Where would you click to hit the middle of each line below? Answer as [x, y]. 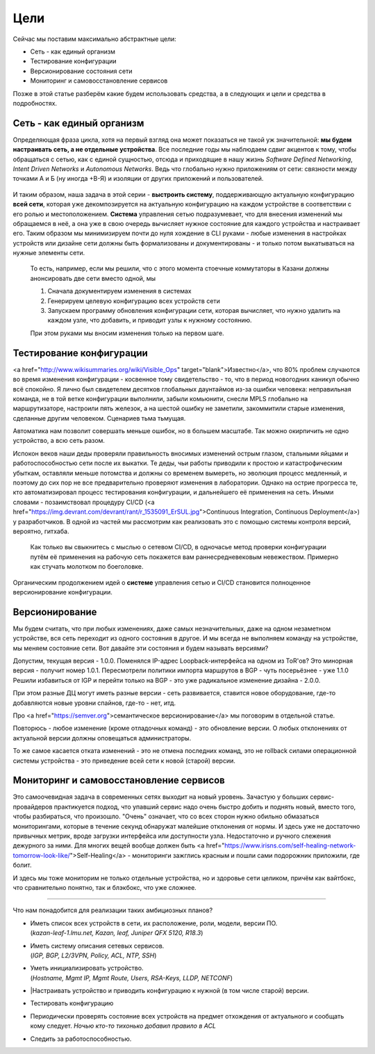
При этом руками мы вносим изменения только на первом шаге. [127, 333]
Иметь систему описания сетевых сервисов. [97, 946]
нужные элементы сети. [49, 253]
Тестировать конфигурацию [72, 1003]
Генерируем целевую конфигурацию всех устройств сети [134, 301]
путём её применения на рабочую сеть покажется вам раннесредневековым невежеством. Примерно [184, 557]
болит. [22, 865]
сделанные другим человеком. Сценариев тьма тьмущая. [99, 418]
